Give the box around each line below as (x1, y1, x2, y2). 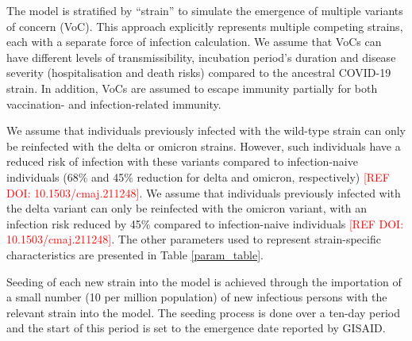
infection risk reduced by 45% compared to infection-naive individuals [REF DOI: (6, 215, 404, 232)
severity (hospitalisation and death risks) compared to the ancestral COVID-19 (6, 64, 391, 81)
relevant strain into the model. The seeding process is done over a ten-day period (6, 304, 400, 320)
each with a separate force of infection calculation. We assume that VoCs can (6, 33, 382, 50)
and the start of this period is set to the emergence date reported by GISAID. (6, 320, 386, 336)
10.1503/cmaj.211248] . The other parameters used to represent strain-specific (6, 231, 381, 247)
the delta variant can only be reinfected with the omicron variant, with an (6, 200, 368, 216)
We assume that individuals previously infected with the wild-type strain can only (6, 122, 406, 139)
